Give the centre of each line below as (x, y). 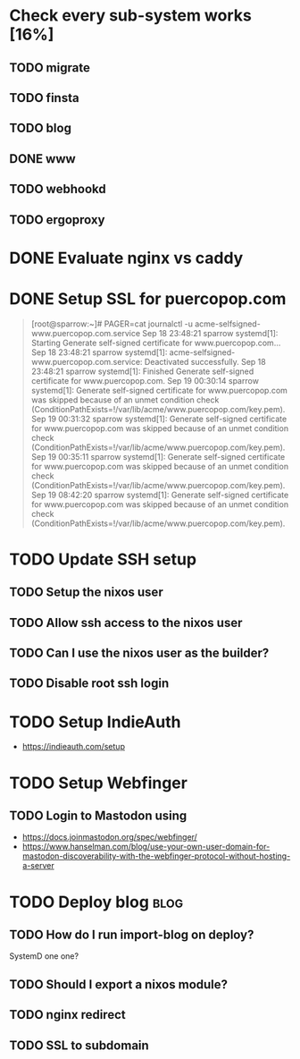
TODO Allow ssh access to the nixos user (126, 623)
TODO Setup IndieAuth (95, 722)
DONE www (42, 159)
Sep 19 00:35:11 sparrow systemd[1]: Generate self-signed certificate (158, 456)
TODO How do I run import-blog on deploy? (132, 934)
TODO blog (40, 128)
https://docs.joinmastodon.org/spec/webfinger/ (110, 837)
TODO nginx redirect (68, 1015)
